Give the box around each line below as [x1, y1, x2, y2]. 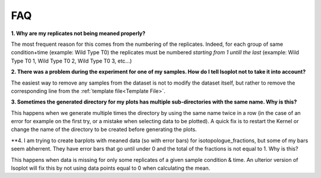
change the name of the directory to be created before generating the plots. [11, 126, 197, 133]
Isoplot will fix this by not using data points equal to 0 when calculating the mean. [11, 164, 210, 172]
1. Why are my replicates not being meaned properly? [11, 30, 146, 37]
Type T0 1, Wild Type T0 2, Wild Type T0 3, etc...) [11, 57, 132, 64]
